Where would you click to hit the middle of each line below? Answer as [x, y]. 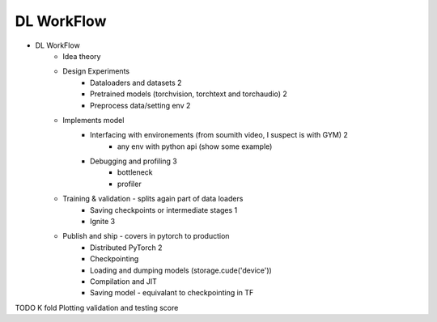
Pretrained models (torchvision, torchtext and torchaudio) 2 [189, 94]
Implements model [93, 120]
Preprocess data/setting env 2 [140, 105]
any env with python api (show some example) [195, 146]
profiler [129, 184]
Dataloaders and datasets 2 [136, 83]
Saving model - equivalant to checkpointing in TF [172, 293]
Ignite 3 [103, 222]
